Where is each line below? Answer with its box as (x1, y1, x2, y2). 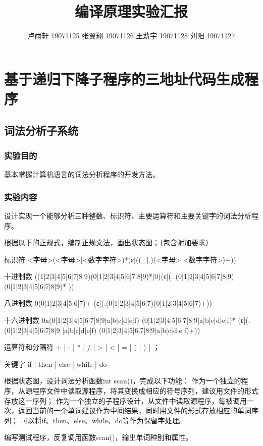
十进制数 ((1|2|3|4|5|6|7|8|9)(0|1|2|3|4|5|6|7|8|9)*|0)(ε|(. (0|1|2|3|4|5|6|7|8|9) (4, 271, 234, 282)
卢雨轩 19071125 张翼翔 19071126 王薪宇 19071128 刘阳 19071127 (27, 30, 235, 41)
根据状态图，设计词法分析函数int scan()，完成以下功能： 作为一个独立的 (4, 375, 241, 386)
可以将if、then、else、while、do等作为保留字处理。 (20, 415, 186, 425)
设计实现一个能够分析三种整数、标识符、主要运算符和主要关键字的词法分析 (4, 210, 251, 220)
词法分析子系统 (4, 123, 78, 138)
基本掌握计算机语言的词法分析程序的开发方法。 (4, 169, 160, 180)
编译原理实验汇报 (74, 1, 188, 22)
